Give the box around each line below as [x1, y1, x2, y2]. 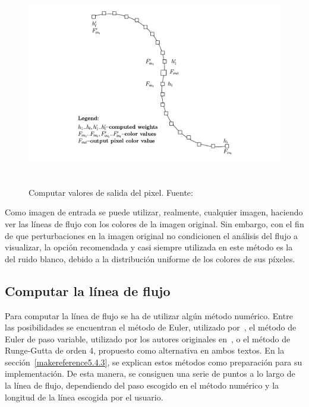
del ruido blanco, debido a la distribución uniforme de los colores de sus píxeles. [5, 252, 295, 265]
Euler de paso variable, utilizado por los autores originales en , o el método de [5, 332, 291, 345]
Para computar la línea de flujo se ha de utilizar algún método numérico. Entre [5, 309, 293, 322]
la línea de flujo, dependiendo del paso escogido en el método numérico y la [5, 379, 279, 392]
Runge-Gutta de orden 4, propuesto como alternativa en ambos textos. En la [5, 344, 285, 357]
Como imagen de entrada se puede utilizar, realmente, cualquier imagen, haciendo [5, 206, 303, 218]
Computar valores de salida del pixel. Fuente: [29, 186, 193, 198]
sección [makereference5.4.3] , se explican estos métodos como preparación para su [5, 355, 302, 368]
